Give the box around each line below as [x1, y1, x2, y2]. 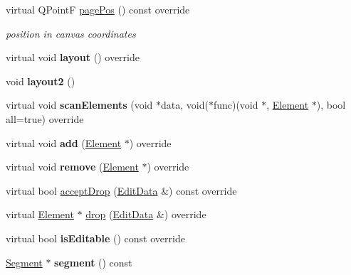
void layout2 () [6, 73, 75, 88]
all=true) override [6, 111, 84, 126]
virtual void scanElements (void [6, 97, 153, 112]
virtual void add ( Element [6, 135, 122, 150]
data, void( [160, 97, 209, 112]
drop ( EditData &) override [85, 207, 206, 222]
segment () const [54, 254, 132, 269]
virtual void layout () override [6, 50, 140, 65]
